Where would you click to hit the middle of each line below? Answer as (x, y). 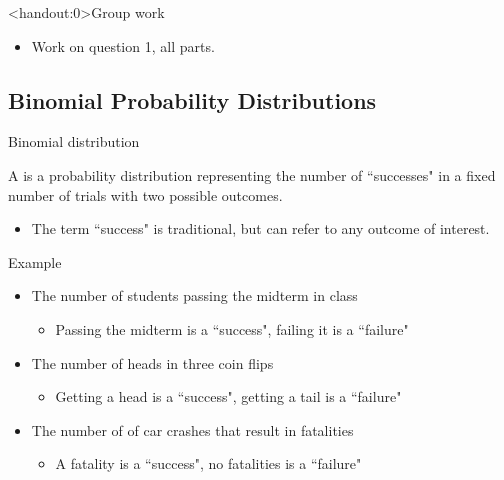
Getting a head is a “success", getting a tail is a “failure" (228, 396)
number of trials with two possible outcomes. (145, 194)
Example (35, 261)
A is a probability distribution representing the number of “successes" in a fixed (252, 174)
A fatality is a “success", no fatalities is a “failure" (208, 463)
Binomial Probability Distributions (192, 99)
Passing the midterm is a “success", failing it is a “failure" (232, 328)
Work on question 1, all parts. (123, 45)
